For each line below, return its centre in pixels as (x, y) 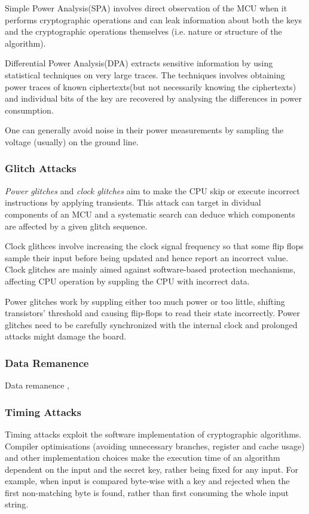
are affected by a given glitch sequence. (76, 226)
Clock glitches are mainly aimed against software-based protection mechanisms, (150, 269)
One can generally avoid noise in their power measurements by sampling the (144, 130)
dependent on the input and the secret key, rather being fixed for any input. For (152, 469)
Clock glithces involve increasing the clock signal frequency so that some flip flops (154, 246)
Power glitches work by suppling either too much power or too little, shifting (145, 301)
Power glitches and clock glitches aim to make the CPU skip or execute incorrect (152, 190)
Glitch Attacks (41, 168)
